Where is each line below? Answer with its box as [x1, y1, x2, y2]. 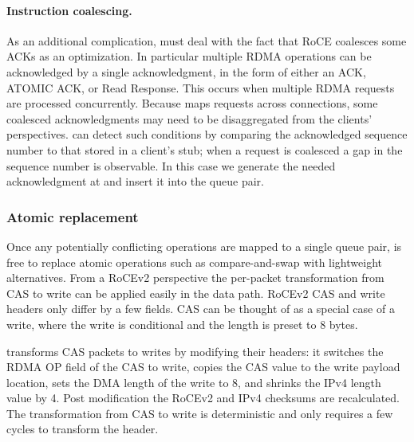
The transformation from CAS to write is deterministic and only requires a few [6, 405, 393, 421]
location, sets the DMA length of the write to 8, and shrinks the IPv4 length [6, 374, 381, 390]
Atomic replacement [6, 206, 139, 226]
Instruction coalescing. [6, 2, 132, 18]
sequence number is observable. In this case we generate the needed [6, 157, 336, 174]
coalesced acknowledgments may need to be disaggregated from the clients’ [6, 110, 373, 127]
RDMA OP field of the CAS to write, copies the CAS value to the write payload [6, 358, 400, 375]
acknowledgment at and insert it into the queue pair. [6, 173, 264, 190]
